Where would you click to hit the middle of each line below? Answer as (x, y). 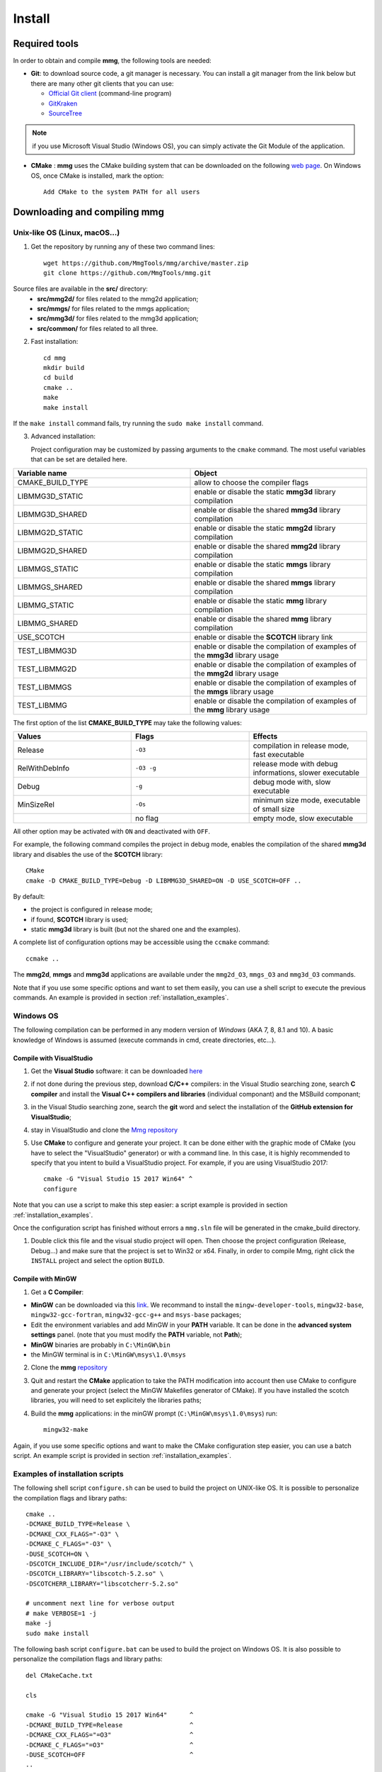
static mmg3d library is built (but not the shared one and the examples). (135, 929)
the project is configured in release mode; (92, 909)
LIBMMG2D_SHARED (52, 551)
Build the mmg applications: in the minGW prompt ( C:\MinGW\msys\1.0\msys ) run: (154, 1413)
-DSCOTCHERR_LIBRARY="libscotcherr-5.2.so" (102, 1583)
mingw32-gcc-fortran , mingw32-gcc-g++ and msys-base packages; (136, 1315)
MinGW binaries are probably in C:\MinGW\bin (101, 1345)
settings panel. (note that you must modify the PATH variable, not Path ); (137, 1335)
